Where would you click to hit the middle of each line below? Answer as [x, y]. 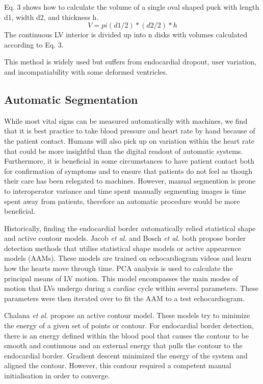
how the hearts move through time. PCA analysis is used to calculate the [119, 268]
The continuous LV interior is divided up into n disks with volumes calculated [126, 35]
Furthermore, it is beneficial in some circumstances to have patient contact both [129, 161]
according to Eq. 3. [34, 44]
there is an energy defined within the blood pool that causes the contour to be [126, 335]
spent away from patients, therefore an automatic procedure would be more [122, 201]
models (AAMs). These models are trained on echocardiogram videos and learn [128, 258]
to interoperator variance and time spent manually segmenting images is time [125, 190]
